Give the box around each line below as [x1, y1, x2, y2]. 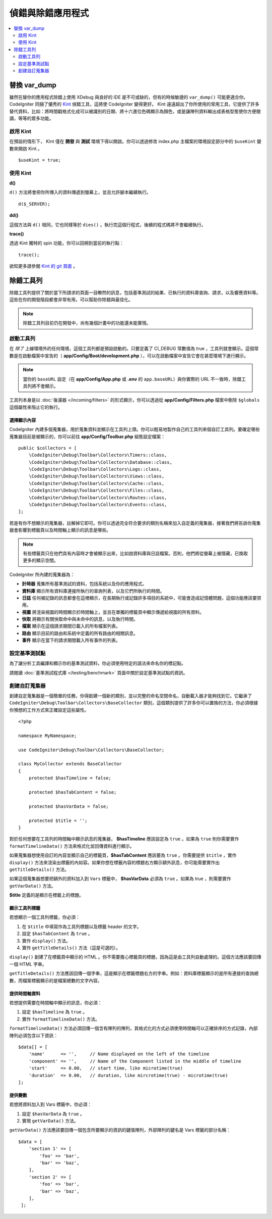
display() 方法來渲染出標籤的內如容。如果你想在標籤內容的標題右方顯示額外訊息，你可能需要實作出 [9, 859, 220, 865]
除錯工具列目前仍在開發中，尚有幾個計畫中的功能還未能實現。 [23, 320, 151, 326]
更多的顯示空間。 [23, 557, 58, 563]
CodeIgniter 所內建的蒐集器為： [9, 571, 75, 577]
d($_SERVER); [18, 201, 50, 207]
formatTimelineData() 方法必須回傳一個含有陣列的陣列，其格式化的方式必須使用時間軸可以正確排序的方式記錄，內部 [9, 1026, 258, 1032]
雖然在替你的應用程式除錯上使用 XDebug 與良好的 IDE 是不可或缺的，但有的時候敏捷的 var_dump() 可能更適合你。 [9, 94, 248, 100]
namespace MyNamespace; [18, 733, 77, 739]
